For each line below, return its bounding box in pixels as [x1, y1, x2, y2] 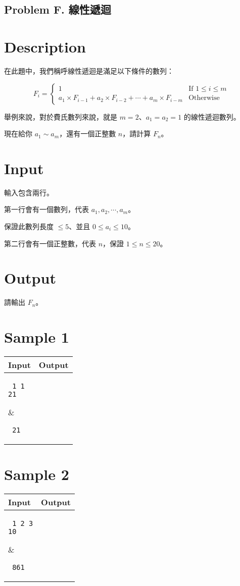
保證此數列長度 [4, 221, 54, 231]
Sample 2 [4, 464, 69, 485]
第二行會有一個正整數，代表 [4, 238, 96, 248]
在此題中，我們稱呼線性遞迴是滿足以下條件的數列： [4, 65, 174, 76]
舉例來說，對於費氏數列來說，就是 [4, 111, 117, 122]
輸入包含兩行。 [4, 187, 54, 197]
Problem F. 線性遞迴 [4, 2, 111, 17]
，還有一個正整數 [59, 128, 116, 139]
